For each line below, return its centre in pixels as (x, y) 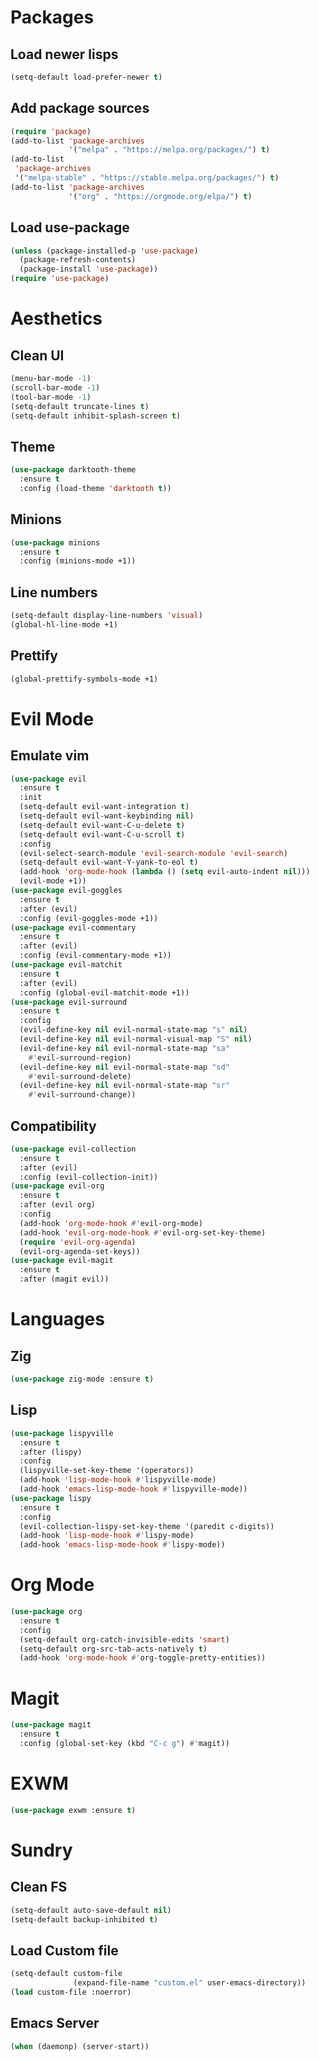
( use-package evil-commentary (73, 927)
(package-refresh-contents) (78, 260)
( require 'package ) (51, 131)
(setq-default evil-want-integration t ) (104, 807)
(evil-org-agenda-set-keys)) (80, 1251)
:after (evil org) (58, 1205)
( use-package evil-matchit (66, 965)
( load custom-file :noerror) (71, 1992)
